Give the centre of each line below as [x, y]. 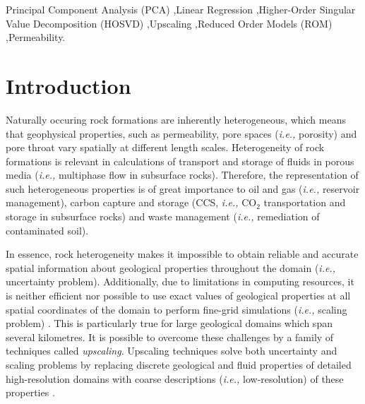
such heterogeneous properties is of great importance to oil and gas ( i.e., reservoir [183, 188]
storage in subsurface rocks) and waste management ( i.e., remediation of [163, 216]
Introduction [68, 85]
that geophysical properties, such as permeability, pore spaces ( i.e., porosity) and [181, 133]
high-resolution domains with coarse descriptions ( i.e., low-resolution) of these [175, 378]
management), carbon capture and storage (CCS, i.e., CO [131, 202]
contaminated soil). [47, 230]
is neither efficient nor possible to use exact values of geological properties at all [178, 296]
